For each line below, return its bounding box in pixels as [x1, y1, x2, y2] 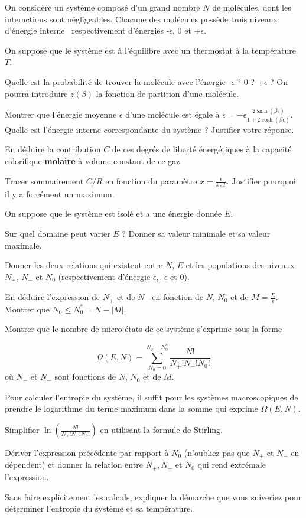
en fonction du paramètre [105, 174, 197, 187]
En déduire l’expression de [5, 291, 100, 303]
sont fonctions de [54, 370, 116, 383]
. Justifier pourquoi [226, 174, 296, 187]
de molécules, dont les [212, 1, 291, 13]
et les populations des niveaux [185, 259, 295, 271]
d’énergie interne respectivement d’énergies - [5, 24, 170, 37]
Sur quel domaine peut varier [5, 227, 110, 239]
